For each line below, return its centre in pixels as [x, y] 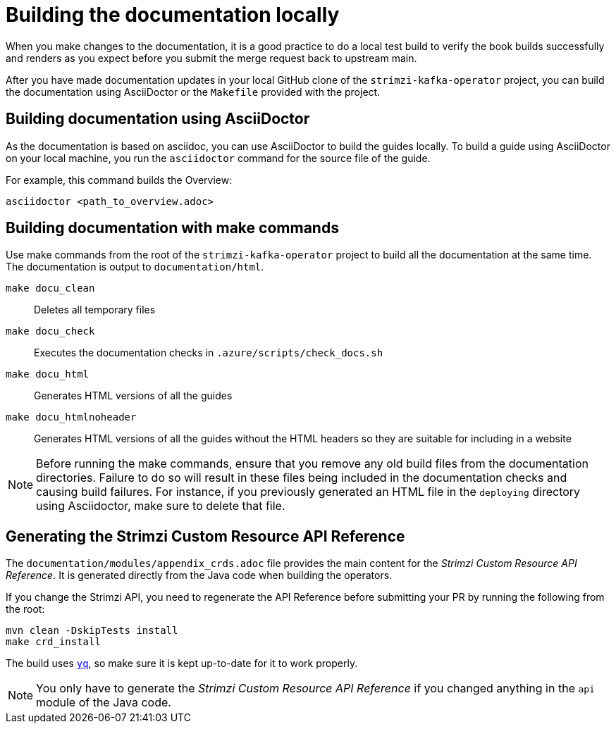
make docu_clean [50, 288]
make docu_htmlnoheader [71, 417]
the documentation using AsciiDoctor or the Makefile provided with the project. [193, 92]
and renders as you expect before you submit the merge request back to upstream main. [211, 58]
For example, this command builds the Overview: [119, 180]
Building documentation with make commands [172, 228]
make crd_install [53, 642]
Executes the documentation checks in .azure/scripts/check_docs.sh [209, 353]
